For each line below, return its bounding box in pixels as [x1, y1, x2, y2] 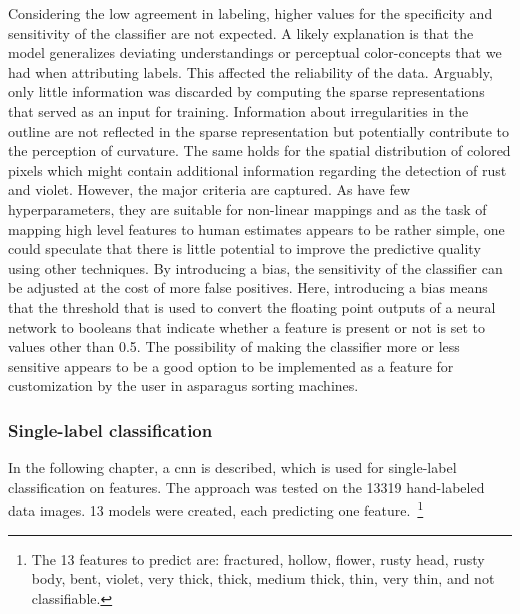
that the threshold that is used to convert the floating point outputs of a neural [8, 296, 496, 317]
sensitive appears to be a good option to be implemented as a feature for [8, 355, 454, 376]
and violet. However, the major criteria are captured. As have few [8, 179, 411, 200]
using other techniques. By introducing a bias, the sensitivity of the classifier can [8, 257, 503, 278]
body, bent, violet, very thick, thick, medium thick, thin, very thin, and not [31, 568, 495, 589]
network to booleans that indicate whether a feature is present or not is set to [8, 316, 485, 337]
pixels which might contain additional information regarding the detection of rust [8, 159, 507, 180]
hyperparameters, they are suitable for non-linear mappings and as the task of [8, 198, 487, 219]
